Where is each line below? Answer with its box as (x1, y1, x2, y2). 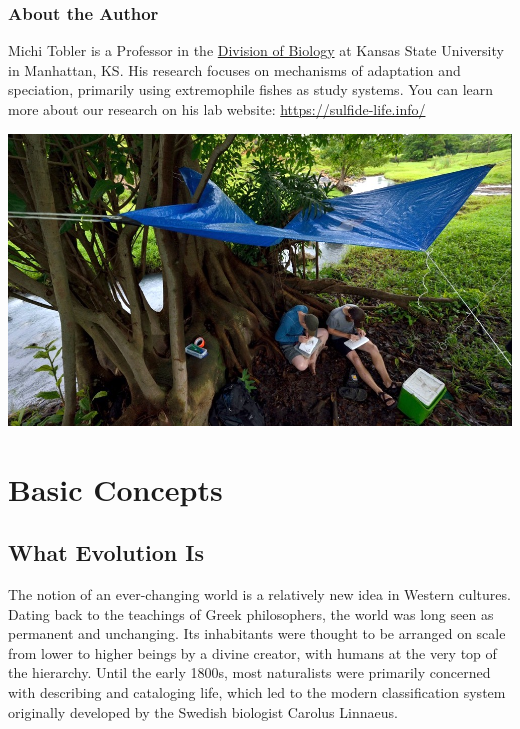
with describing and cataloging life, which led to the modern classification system (8, 682, 506, 703)
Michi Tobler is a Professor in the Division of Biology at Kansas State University (8, 40, 504, 61)
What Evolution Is (8, 537, 205, 568)
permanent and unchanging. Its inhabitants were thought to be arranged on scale (8, 623, 506, 644)
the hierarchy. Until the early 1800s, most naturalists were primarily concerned (8, 662, 491, 683)
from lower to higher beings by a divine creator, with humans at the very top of (8, 642, 497, 663)
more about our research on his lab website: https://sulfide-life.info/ (8, 99, 426, 119)
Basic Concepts (8, 468, 223, 509)
